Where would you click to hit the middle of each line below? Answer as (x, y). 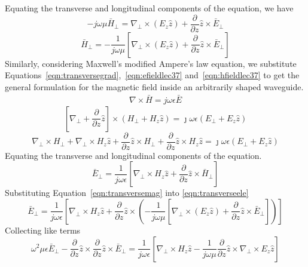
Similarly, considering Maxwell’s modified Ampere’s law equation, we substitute (151, 63)
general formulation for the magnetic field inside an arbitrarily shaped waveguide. (154, 86)
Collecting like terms (43, 230)
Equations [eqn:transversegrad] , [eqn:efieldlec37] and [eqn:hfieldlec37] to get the (152, 75)
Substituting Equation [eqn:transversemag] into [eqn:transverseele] (127, 193)
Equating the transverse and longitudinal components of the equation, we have (149, 8)
